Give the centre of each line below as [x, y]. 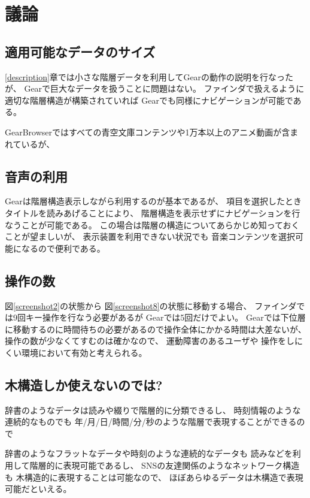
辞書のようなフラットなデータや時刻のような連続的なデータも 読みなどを [149, 453]
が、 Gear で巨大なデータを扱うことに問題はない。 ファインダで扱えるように [155, 88]
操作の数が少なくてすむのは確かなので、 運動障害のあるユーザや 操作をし [150, 341]
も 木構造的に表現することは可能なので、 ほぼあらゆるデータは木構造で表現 [154, 477]
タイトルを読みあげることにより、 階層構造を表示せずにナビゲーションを [148, 212]
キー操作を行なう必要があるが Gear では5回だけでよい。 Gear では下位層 [165, 317]
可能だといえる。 [38, 489]
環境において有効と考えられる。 [84, 352]
